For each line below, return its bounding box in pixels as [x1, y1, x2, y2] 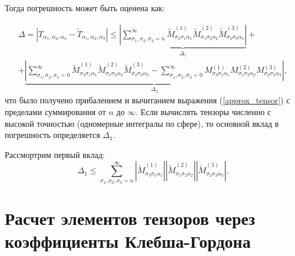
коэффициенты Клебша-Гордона [5, 229, 251, 253]
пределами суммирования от [5, 105, 106, 117]
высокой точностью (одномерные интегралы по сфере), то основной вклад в [5, 117, 279, 129]
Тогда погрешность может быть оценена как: [5, 2, 165, 14]
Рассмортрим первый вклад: [5, 148, 105, 160]
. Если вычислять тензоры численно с [135, 105, 271, 117]
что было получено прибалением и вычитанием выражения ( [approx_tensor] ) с [5, 94, 290, 106]
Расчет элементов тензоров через [5, 206, 256, 230]
